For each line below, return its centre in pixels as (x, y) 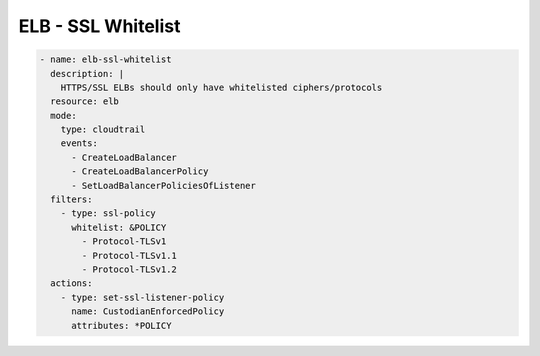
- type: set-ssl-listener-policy (142, 297)
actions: (71, 283)
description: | (87, 73)
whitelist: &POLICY (119, 227)
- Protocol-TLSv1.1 (129, 255)
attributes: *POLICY (121, 325)
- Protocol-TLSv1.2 (129, 269)
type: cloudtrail (103, 129)
